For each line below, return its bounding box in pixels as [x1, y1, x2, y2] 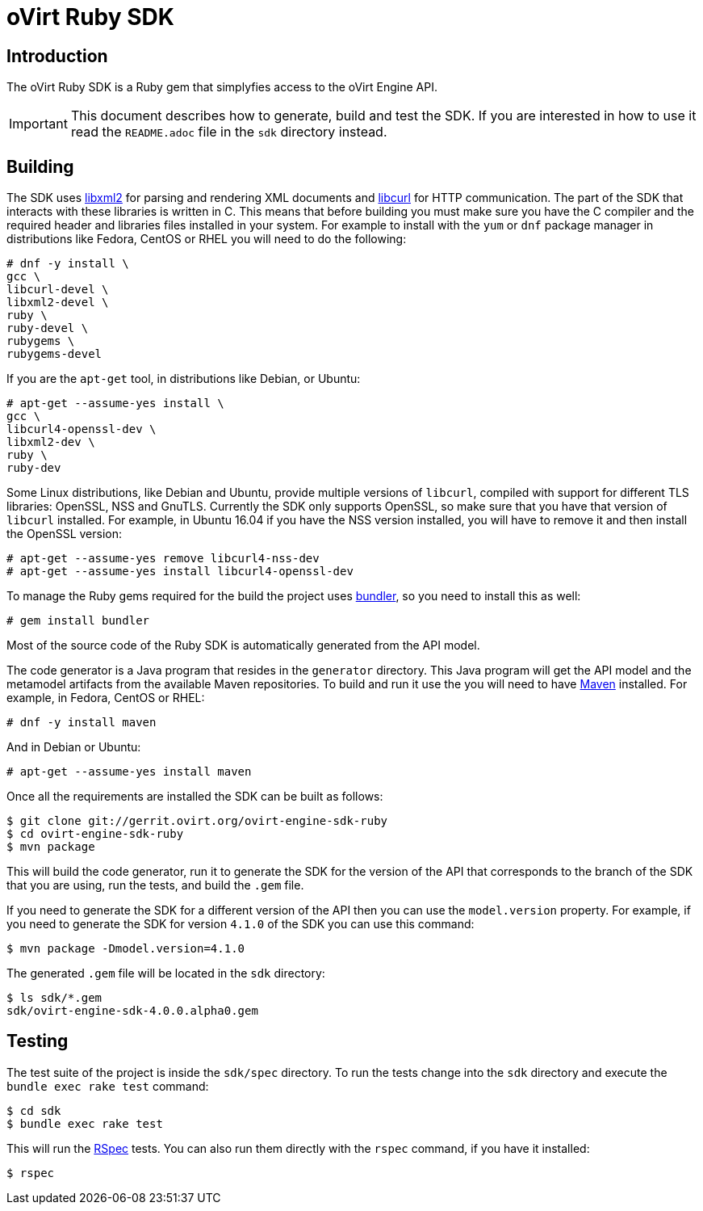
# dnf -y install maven [6, 716, 157, 730]
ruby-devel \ [6, 322, 89, 335]
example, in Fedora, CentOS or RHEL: [6, 691, 205, 705]
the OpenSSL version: [6, 527, 122, 541]
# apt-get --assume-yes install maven [6, 765, 252, 779]
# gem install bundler [6, 614, 150, 628]
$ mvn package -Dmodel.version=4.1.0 [6, 942, 245, 956]
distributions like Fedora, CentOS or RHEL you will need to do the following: [6, 232, 407, 246]
